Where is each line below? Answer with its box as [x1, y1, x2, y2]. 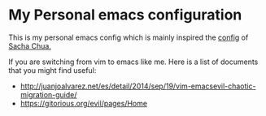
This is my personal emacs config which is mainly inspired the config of [8, 32, 249, 42]
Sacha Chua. [8, 41, 51, 50]
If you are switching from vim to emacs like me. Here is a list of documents [8, 57, 259, 67]
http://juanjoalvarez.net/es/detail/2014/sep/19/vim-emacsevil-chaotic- [20, 81, 256, 91]
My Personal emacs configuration [8, 6, 242, 24]
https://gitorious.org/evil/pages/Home [20, 98, 148, 108]
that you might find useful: [8, 65, 97, 75]
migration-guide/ [20, 89, 77, 99]
